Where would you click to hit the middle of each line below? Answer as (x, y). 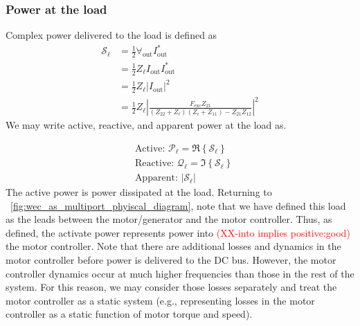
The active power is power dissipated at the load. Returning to (139, 192)
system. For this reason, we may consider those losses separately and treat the (171, 287)
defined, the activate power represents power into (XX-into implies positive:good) (178, 232)
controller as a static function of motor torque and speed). (129, 314)
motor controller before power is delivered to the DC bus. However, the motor (171, 260)
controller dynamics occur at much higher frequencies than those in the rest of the (180, 273)
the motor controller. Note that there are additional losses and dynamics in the (173, 246)
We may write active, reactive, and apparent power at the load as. (146, 125)
